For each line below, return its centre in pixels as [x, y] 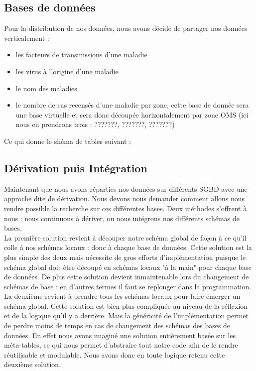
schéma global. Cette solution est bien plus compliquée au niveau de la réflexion [126, 306]
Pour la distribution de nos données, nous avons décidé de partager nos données [126, 28]
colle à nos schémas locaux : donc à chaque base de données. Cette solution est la [128, 247]
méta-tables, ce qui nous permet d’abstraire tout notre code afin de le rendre [121, 345]
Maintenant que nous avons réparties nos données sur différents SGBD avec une [126, 188]
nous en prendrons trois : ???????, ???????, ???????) [95, 124]
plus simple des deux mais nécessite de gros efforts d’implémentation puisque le [125, 257]
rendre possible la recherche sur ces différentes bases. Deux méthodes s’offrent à [126, 208]
